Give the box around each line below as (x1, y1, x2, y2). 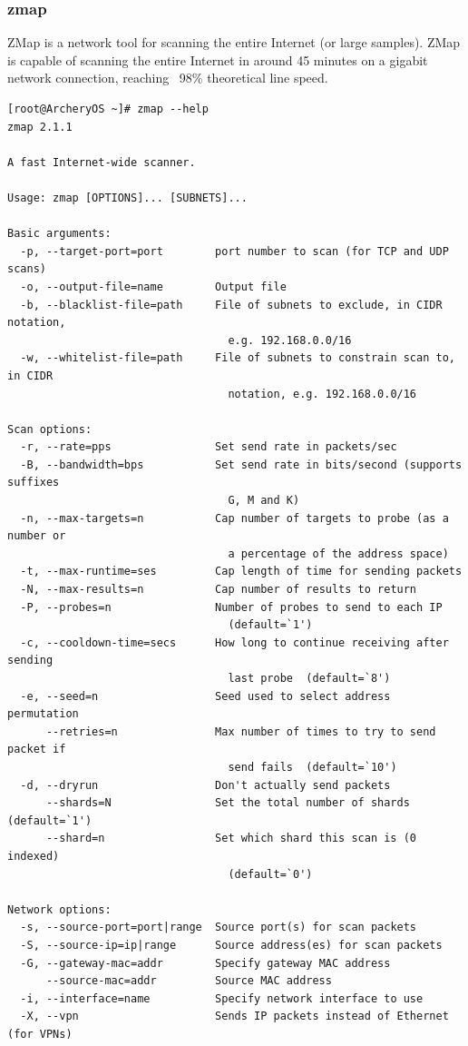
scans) (7, 262, 46, 276)
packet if (7, 743, 66, 756)
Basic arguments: (7, 227, 112, 241)
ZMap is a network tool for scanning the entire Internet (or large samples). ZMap (7, 33, 461, 52)
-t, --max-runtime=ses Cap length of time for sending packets (20, 565, 463, 578)
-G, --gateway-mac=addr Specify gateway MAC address (20, 956, 391, 970)
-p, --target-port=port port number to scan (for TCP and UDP (20, 244, 449, 258)
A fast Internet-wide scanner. (7, 155, 196, 169)
